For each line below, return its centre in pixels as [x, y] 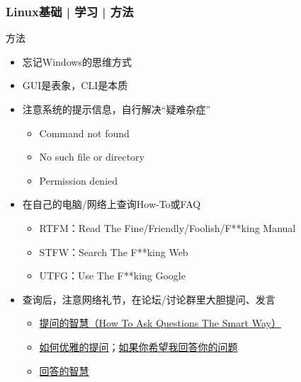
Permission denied [79, 180]
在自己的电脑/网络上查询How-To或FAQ [112, 204]
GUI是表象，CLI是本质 [75, 85]
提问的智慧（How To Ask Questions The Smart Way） [160, 323]
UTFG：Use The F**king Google [112, 276]
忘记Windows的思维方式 [77, 61]
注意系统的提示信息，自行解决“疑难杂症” [117, 109]
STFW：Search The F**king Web [114, 251]
